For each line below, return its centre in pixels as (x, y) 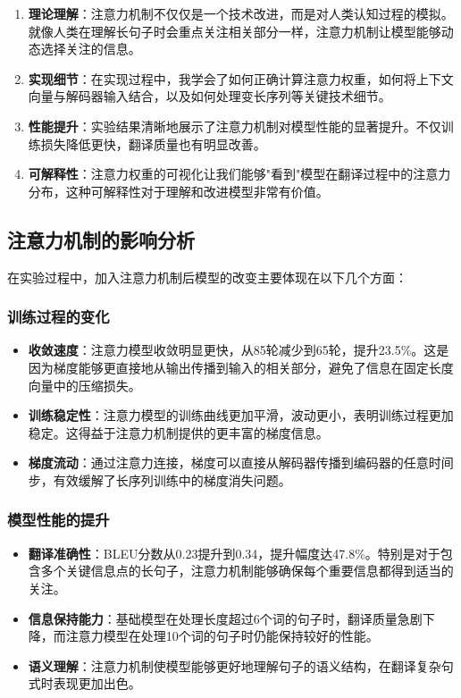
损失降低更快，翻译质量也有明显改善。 (153, 143)
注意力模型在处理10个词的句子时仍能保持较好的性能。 (222, 636)
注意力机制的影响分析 (101, 239)
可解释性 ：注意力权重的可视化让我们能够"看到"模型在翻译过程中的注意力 (239, 174)
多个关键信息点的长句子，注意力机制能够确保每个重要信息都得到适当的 (247, 571)
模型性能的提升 (59, 520)
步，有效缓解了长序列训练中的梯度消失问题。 (159, 479)
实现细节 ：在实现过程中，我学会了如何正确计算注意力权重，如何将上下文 (241, 78)
